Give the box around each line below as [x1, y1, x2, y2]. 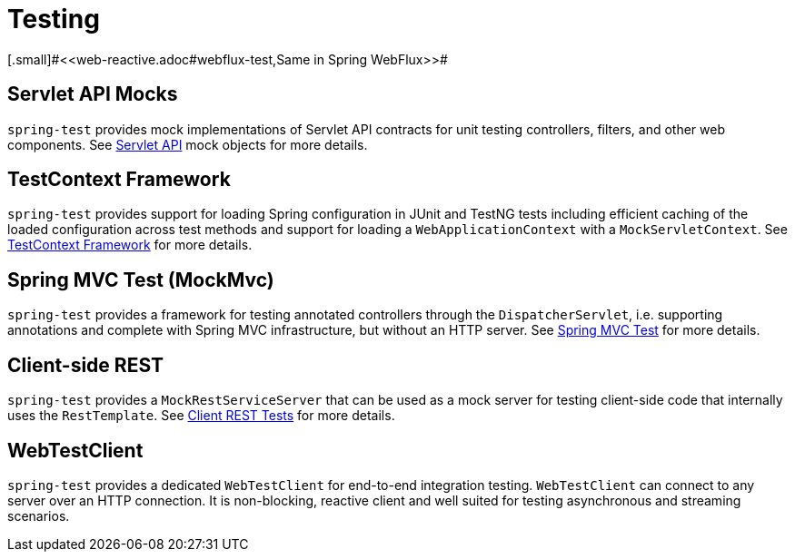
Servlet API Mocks [7, 83, 178, 106]
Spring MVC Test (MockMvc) [7, 268, 274, 291]
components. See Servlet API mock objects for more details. [7, 136, 368, 152]
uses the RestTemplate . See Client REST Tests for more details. [7, 407, 395, 424]
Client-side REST [7, 353, 164, 377]
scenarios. [7, 507, 70, 524]
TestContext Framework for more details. [7, 237, 253, 253]
